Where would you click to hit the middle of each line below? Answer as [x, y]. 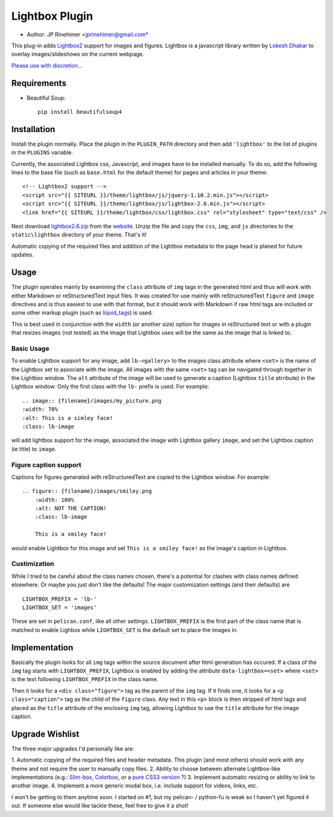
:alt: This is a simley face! [68, 418]
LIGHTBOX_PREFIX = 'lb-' [60, 599]
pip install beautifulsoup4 [80, 112]
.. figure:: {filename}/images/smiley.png [87, 491]
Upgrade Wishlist [45, 734]
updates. [22, 255]
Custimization [33, 564]
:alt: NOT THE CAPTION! [71, 508]
